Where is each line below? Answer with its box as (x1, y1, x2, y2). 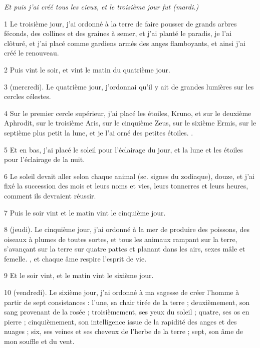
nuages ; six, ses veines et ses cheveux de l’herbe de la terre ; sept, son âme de (4, 326, 243, 336)
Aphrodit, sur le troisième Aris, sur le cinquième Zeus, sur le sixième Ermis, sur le (4, 117, 256, 128)
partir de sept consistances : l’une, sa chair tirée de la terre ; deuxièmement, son (4, 296, 250, 307)
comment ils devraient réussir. (4, 190, 96, 200)
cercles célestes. (4, 91, 51, 101)
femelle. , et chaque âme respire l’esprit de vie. (4, 253, 147, 263)
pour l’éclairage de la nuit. (4, 154, 85, 164)
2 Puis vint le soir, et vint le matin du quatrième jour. (4, 64, 170, 74)
